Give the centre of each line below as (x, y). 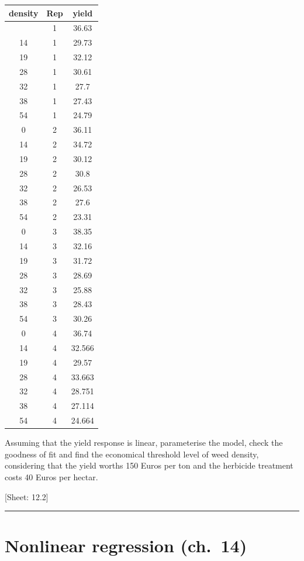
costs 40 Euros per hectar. (51, 477)
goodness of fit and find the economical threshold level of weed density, (132, 454)
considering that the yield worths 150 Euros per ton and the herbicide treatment (149, 465)
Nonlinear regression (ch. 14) (126, 545)
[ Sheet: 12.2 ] (27, 496)
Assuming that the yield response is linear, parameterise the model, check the (144, 443)
